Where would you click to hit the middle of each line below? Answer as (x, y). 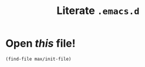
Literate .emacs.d (98, 11)
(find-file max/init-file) (38, 59)
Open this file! (41, 43)
